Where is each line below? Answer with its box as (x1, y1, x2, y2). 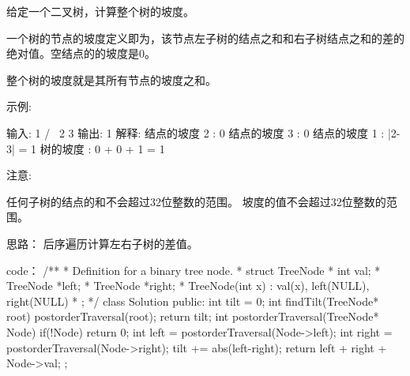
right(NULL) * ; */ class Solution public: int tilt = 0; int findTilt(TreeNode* (6, 292, 379, 309)
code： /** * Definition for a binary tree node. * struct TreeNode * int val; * (6, 261, 381, 278)
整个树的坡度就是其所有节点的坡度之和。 (6, 71, 216, 88)
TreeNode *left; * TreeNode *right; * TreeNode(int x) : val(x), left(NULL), (6, 277, 370, 294)
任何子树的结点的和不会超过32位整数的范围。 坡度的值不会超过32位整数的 (6, 193, 386, 209)
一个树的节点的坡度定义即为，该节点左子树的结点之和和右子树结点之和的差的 (6, 29, 404, 46)
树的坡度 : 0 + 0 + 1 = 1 (39, 140, 165, 156)
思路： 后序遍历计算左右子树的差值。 (6, 235, 198, 251)
